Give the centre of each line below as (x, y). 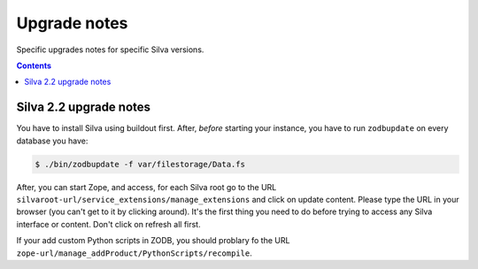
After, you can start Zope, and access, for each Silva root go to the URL (146, 187)
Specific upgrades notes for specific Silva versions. (110, 50)
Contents (34, 65)
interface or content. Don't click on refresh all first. (108, 224)
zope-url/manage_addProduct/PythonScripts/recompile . (134, 253)
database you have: (52, 141)
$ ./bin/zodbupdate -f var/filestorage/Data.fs (140, 164)
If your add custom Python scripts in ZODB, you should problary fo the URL (153, 241)
